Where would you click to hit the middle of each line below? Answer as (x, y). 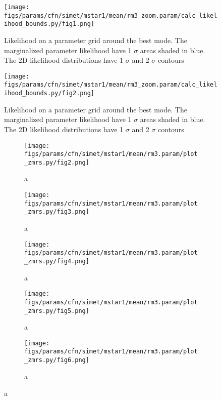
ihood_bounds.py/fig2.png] (49, 93)
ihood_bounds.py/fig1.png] (49, 24)
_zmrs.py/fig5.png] (57, 311)
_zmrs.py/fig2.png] (57, 162)
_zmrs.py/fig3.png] (57, 212)
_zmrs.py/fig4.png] (57, 261)
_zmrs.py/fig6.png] (57, 360)
